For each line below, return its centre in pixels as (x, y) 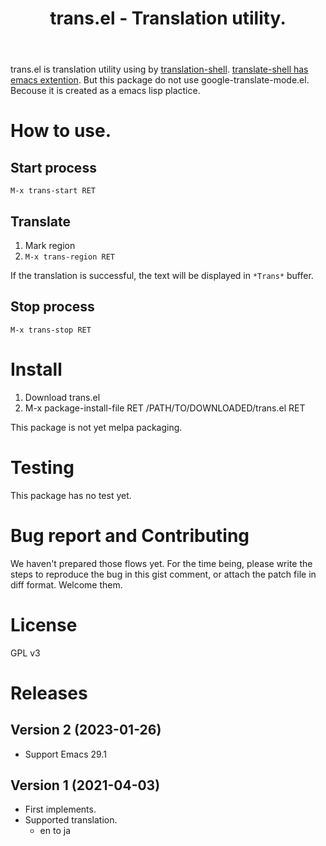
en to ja (55, 831)
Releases (49, 693)
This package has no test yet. (71, 495)
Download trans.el (62, 397)
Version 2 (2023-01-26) (86, 730)
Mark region (50, 245)
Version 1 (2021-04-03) (85, 785)
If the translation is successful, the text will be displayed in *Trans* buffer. (162, 275)
